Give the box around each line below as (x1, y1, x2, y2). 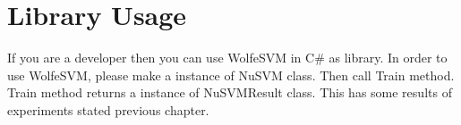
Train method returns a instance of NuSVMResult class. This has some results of (7, 83, 452, 102)
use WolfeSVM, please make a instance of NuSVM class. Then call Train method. (7, 65, 455, 84)
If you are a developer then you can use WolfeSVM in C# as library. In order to (7, 48, 448, 67)
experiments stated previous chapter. (7, 100, 209, 119)
